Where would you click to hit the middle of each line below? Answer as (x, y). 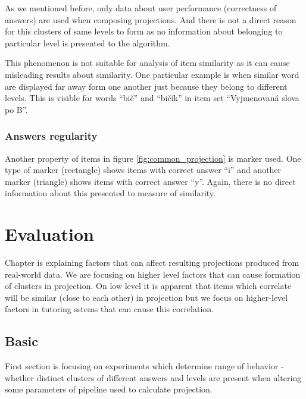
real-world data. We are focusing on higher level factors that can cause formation (153, 274)
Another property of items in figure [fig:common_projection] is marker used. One (153, 158)
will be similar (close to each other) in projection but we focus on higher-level (146, 297)
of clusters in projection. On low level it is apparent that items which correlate (148, 286)
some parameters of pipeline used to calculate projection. (109, 389)
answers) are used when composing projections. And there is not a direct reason (151, 19)
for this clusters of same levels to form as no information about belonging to (144, 31)
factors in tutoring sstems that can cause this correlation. (109, 309)
